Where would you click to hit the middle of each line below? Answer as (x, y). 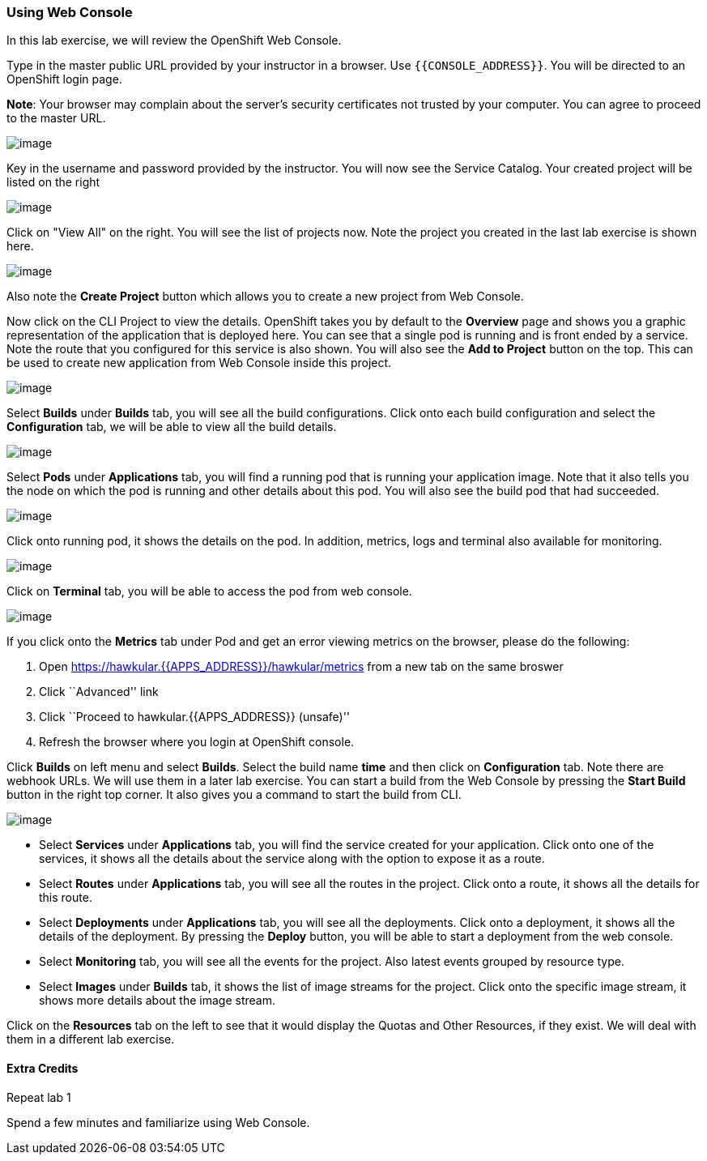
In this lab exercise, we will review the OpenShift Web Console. (174, 41)
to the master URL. (56, 118)
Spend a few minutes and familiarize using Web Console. (158, 1122)
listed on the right (53, 182)
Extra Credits (43, 1068)
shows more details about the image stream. (157, 1001)
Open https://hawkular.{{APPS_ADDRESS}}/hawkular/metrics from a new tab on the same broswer (301, 667)
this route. (66, 898)
